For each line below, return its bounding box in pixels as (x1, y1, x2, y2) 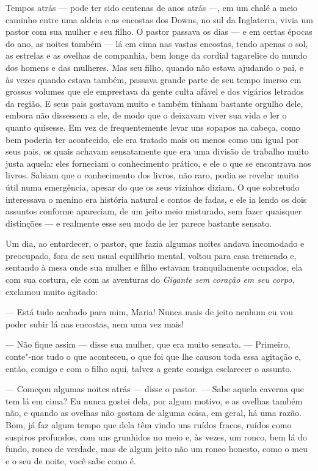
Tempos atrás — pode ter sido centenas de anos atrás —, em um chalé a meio (5, 1, 298, 13)
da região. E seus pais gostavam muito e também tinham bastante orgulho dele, (5, 97, 303, 109)
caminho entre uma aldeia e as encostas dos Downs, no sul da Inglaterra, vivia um (5, 13, 313, 26)
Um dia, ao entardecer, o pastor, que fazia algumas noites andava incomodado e (5, 237, 305, 250)
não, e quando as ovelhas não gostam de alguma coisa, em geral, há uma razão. (5, 406, 302, 419)
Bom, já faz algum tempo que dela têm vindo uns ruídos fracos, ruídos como (5, 418, 292, 431)
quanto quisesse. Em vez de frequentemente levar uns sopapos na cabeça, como (5, 120, 300, 133)
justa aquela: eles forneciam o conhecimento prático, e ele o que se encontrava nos (5, 156, 311, 169)
